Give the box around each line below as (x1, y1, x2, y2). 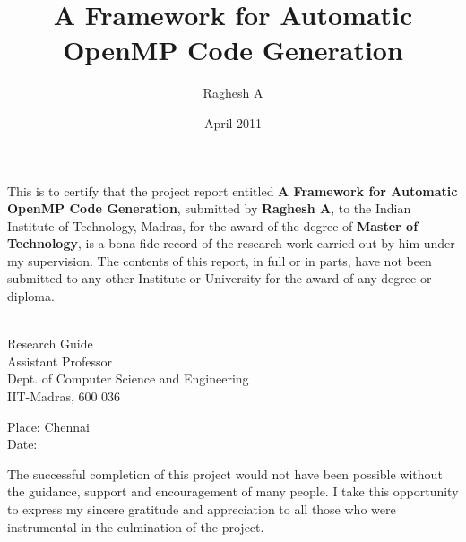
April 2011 (203, 113, 263, 132)
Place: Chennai (7, 417, 90, 435)
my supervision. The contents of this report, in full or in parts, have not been (7, 251, 432, 270)
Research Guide (7, 334, 93, 353)
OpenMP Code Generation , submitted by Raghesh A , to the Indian (7, 199, 411, 218)
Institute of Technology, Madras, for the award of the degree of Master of (7, 216, 419, 235)
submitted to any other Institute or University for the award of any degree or (7, 269, 432, 288)
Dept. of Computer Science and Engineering (7, 369, 249, 388)
